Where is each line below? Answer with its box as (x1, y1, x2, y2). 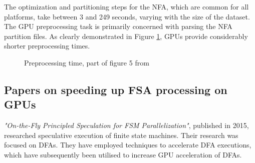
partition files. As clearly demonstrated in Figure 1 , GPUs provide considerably (4, 30, 248, 41)
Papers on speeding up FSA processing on (4, 81, 227, 97)
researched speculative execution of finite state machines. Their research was (4, 129, 238, 140)
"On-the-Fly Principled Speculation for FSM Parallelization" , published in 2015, (4, 120, 249, 130)
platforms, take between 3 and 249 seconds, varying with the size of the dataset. (4, 11, 250, 21)
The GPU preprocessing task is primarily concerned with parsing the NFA (4, 21, 232, 31)
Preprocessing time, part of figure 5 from (24, 57, 149, 67)
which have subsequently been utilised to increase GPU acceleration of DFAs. (4, 149, 242, 159)
